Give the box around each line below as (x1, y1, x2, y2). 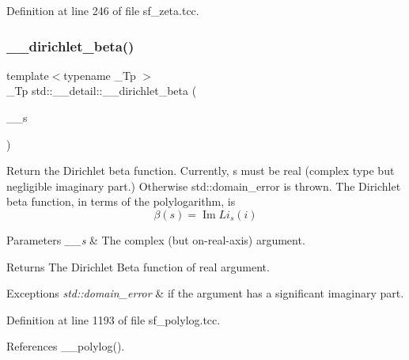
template (6, 66, 49, 83)
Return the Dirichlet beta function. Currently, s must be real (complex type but (6, 162, 395, 179)
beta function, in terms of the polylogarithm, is (6, 193, 236, 210)
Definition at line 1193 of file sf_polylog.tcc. (6, 311, 221, 328)
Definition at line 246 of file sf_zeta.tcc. (6, 2, 199, 18)
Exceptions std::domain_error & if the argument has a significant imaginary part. (6, 285, 404, 301)
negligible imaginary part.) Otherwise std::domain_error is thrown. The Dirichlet (6, 177, 401, 194)
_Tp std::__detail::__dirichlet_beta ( (6, 82, 197, 99)
